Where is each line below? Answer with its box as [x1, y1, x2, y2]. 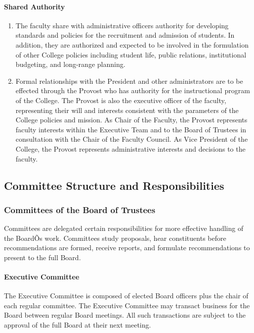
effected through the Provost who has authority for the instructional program [15, 85, 250, 96]
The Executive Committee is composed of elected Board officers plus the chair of [4, 290, 249, 301]
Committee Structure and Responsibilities [4, 177, 224, 193]
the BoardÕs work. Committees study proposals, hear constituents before [4, 232, 226, 243]
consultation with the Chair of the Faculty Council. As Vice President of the [15, 134, 248, 144]
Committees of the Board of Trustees [4, 203, 156, 216]
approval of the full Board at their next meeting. [4, 320, 151, 330]
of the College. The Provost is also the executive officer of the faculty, [15, 95, 226, 105]
